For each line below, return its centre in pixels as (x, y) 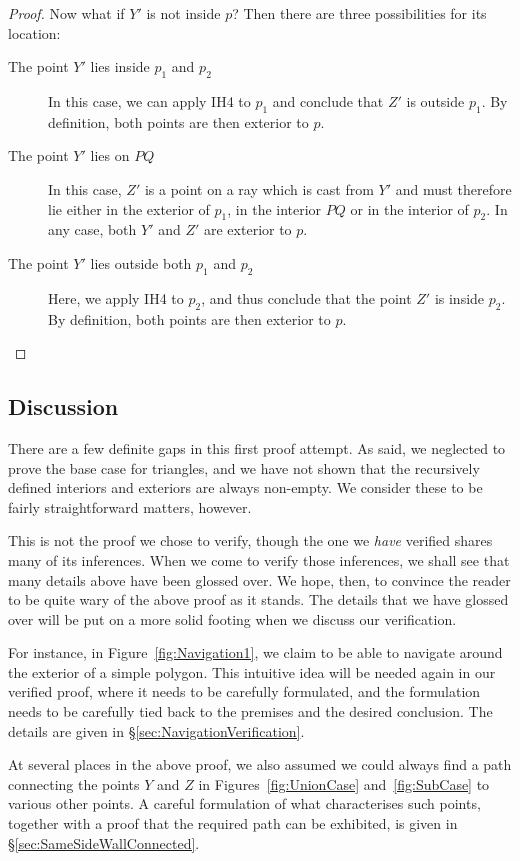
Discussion (63, 406)
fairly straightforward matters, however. (130, 506)
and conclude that (328, 100)
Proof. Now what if (66, 13)
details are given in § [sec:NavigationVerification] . (156, 730)
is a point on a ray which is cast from (259, 188)
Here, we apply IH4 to (116, 297)
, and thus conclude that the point (306, 297)
